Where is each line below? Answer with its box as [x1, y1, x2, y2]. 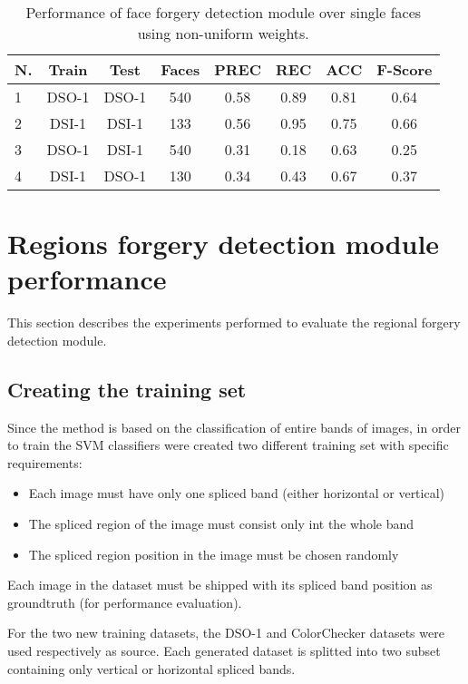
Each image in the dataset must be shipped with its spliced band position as [7, 575, 433, 594]
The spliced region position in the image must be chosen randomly [28, 544, 399, 563]
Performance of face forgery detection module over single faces [25, 2, 422, 23]
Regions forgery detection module [7, 225, 440, 262]
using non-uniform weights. [137, 23, 309, 44]
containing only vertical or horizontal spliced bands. [7, 659, 296, 678]
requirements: [7, 453, 83, 472]
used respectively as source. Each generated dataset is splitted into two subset [7, 641, 441, 660]
